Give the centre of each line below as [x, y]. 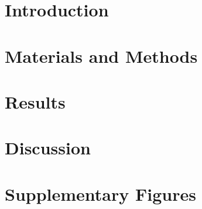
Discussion [48, 148]
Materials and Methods [101, 55]
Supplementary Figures [100, 193]
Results [35, 101]
